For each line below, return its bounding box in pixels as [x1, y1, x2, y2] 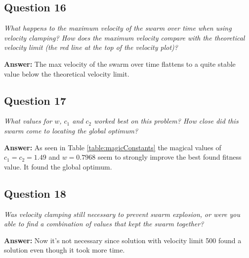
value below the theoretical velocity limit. [4, 68, 129, 79]
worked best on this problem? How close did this [94, 116, 239, 126]
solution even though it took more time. [4, 245, 125, 255]
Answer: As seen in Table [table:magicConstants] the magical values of [4, 142, 221, 152]
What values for [4, 116, 52, 126]
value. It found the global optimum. [4, 161, 112, 172]
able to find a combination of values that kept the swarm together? [4, 218, 204, 229]
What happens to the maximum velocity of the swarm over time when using [4, 23, 232, 33]
